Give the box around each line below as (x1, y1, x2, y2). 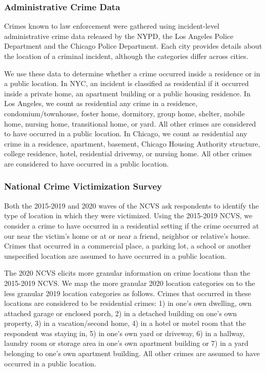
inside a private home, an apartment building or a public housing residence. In (4, 88, 251, 98)
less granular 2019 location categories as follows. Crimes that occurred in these (4, 287, 251, 298)
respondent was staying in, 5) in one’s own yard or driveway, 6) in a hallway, (4, 327, 245, 338)
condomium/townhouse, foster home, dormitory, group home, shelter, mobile (4, 108, 245, 118)
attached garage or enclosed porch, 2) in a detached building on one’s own (4, 307, 237, 318)
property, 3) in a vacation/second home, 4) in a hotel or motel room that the (4, 318, 246, 328)
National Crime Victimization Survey (4, 180, 162, 193)
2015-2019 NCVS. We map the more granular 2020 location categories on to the (4, 277, 255, 288)
